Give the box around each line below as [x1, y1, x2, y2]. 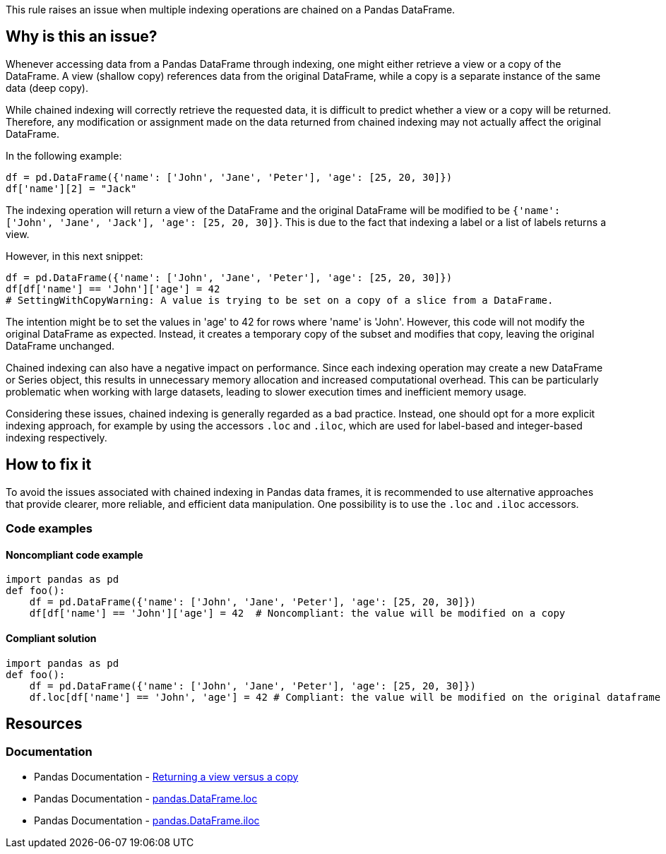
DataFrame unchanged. [6, 339, 115, 352]
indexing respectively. [6, 431, 107, 444]
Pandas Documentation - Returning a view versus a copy [34, 770, 299, 783]
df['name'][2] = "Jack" [6, 182, 137, 194]
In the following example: [6, 149, 122, 162]
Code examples [6, 521, 93, 536]
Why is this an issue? [6, 28, 157, 46]
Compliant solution [6, 631, 97, 644]
